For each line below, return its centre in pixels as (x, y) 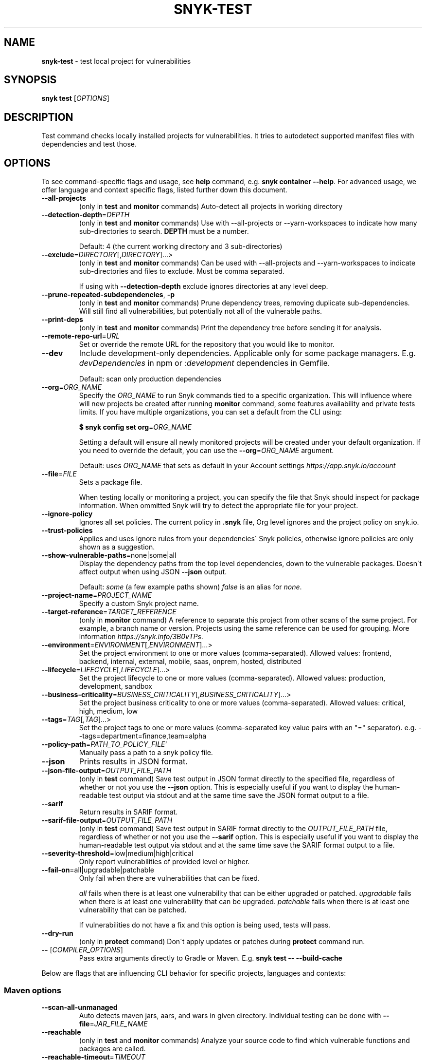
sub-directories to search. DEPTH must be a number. (164, 231)
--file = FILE (59, 474)
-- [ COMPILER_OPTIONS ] (82, 950)
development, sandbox (116, 686)
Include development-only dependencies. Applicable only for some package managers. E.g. (247, 353)
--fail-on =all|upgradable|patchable (98, 870)
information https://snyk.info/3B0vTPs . (141, 637)
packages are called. (112, 1048)
